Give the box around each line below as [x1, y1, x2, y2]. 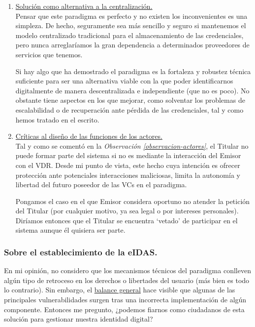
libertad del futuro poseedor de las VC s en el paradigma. [15, 179, 187, 190]
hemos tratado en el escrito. [15, 114, 99, 124]
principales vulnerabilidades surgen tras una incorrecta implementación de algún [4, 294, 247, 305]
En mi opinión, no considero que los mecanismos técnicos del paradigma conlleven [4, 265, 251, 276]
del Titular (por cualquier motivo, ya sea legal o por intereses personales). [15, 205, 239, 216]
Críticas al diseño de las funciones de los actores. [15, 131, 162, 141]
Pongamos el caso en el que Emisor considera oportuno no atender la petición [15, 196, 250, 206]
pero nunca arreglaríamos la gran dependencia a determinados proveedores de [15, 40, 250, 50]
